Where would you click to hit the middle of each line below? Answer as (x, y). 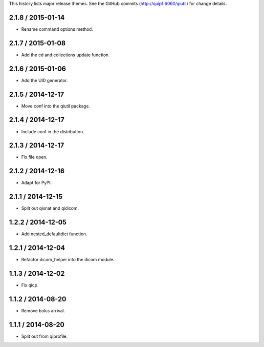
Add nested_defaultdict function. (54, 234)
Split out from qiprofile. (44, 336)
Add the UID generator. (44, 80)
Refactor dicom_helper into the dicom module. (68, 260)
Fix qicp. (30, 285)
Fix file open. (34, 157)
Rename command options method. (57, 29)
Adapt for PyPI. (37, 183)
